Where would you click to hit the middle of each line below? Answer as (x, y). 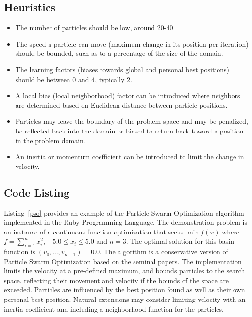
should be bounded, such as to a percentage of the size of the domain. (119, 53)
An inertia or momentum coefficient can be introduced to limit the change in (130, 157)
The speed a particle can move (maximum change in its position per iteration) (132, 43)
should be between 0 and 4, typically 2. (74, 79)
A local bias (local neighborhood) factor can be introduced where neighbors (128, 95)
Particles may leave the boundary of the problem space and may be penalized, (132, 121)
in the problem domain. (50, 140)
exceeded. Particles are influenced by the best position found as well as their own (125, 290)
